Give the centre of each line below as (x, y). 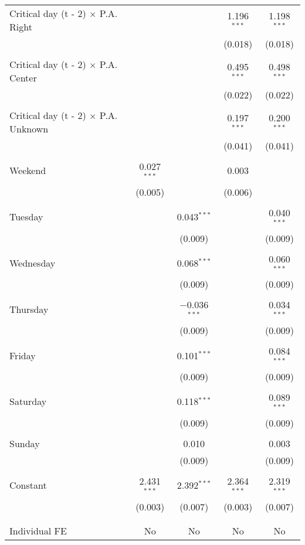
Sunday (25, 443)
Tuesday (26, 217)
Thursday (29, 309)
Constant (28, 485)
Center (23, 78)
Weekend (28, 171)
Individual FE (38, 530)
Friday (23, 355)
